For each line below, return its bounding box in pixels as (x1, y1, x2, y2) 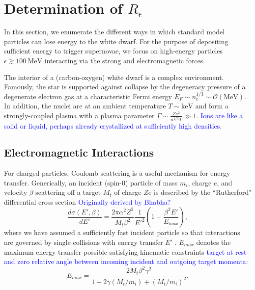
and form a (195, 101, 229, 111)
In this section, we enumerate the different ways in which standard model (4, 26, 225, 37)
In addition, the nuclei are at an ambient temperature (4, 101, 166, 111)
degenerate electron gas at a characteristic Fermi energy (4, 91, 172, 101)
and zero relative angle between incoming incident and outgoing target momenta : (4, 256, 248, 266)
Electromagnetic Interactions (4, 145, 154, 160)
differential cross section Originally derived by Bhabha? (4, 196, 171, 207)
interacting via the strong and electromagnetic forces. (44, 55, 205, 65)
